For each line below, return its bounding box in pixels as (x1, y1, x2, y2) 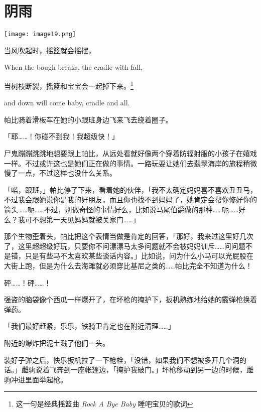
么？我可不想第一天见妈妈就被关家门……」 (4, 214, 140, 224)
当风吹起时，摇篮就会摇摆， (4, 45, 95, 55)
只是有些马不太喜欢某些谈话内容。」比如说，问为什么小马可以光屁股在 (25, 250, 253, 261)
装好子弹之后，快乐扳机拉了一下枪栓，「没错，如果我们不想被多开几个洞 (4, 354, 239, 365)
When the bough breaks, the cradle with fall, (4, 62, 143, 72)
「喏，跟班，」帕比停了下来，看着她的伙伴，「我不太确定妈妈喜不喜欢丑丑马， (4, 184, 257, 195)
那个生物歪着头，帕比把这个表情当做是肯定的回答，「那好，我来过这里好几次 (4, 231, 253, 241)
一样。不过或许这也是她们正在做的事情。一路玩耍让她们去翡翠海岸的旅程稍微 (4, 158, 257, 168)
